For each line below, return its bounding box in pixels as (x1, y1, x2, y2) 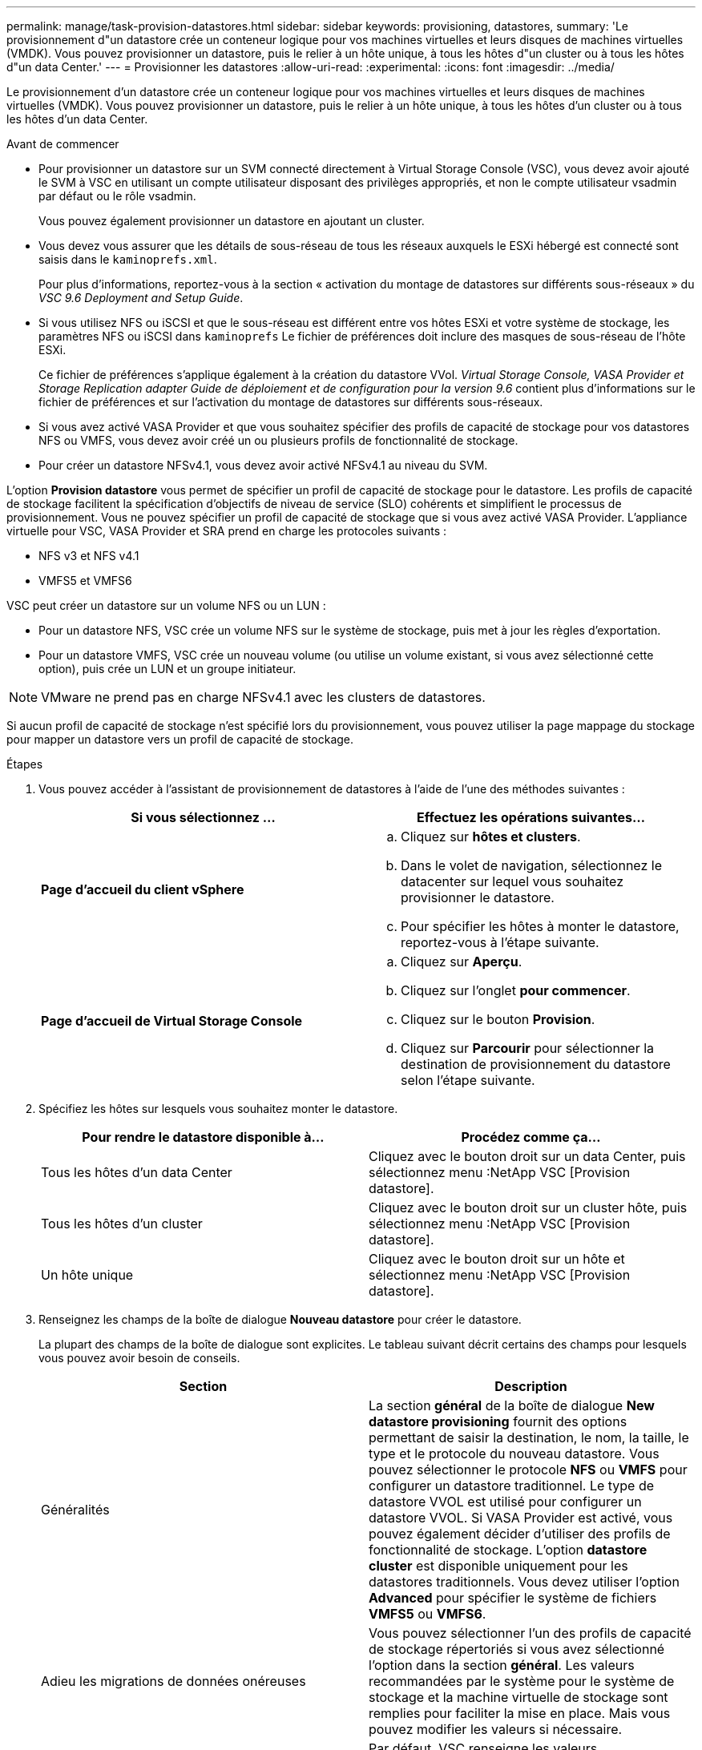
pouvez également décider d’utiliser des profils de (369, 1526, 671, 1542)
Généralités (41, 1502, 110, 1518)
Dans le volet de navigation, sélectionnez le (401, 857, 662, 873)
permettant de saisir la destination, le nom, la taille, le (369, 1429, 689, 1446)
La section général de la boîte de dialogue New (369, 1397, 655, 1413)
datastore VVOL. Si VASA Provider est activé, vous (369, 1510, 673, 1526)
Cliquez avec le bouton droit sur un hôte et (369, 1251, 625, 1267)
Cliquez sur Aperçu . (401, 954, 522, 970)
